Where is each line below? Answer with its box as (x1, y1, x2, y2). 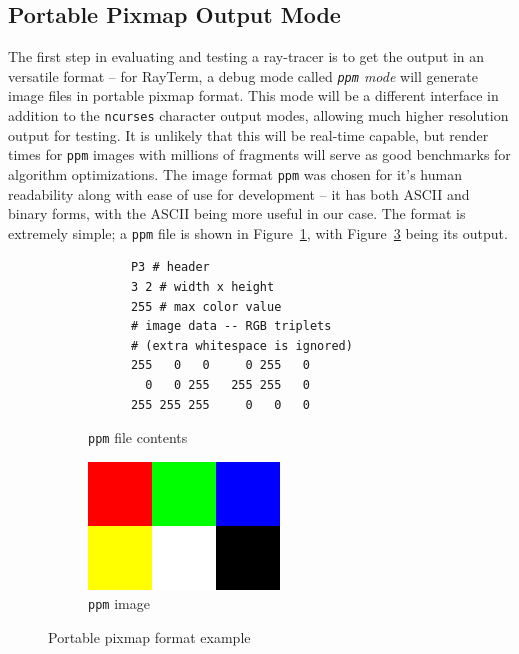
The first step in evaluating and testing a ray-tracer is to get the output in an (8, 46, 485, 67)
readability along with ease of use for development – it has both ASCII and (8, 183, 470, 204)
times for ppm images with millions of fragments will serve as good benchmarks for (8, 144, 511, 165)
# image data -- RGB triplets (130, 319, 332, 334)
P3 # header (130, 260, 210, 275)
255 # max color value (130, 299, 282, 314)
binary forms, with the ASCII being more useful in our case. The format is (8, 203, 466, 224)
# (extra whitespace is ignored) (130, 338, 353, 353)
